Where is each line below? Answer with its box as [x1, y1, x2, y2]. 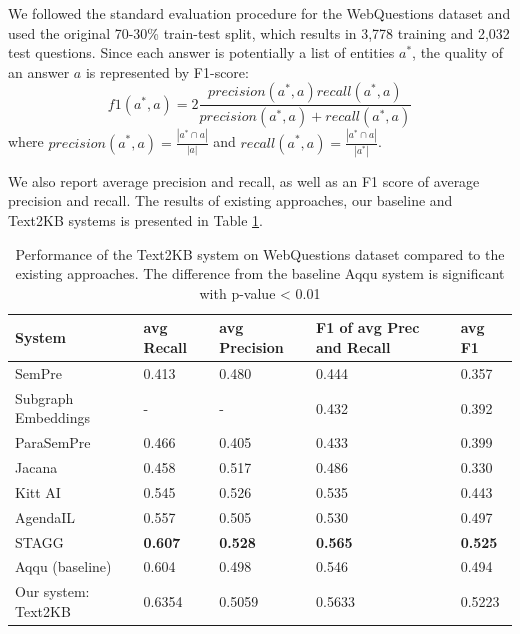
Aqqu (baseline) [15, 556, 112, 577]
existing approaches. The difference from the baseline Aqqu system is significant [15, 263, 505, 284]
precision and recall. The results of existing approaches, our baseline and [8, 190, 453, 211]
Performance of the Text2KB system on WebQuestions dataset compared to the [15, 243, 505, 264]
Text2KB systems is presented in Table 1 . [8, 210, 263, 231]
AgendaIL [15, 506, 76, 527]
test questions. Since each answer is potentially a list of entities [8, 42, 395, 63]
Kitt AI [15, 481, 61, 502]
